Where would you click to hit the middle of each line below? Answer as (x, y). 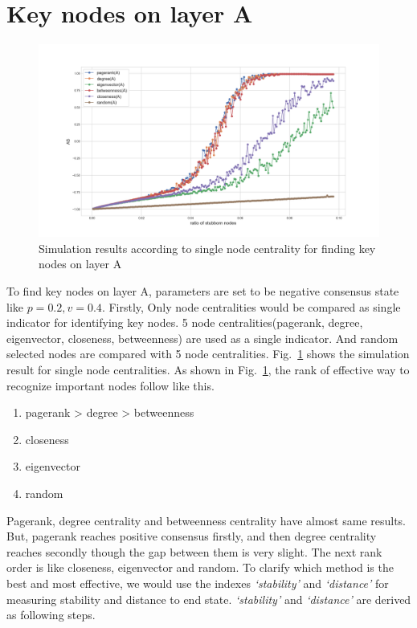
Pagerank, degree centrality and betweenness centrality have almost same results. (206, 520)
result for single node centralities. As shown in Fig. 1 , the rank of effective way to (208, 370)
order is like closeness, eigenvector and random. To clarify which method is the (200, 567)
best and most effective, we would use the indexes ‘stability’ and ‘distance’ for (198, 583)
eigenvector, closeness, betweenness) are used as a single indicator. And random (202, 338)
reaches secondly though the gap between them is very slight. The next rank (194, 551)
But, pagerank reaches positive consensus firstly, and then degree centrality (192, 536)
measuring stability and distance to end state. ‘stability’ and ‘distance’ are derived (209, 599)
